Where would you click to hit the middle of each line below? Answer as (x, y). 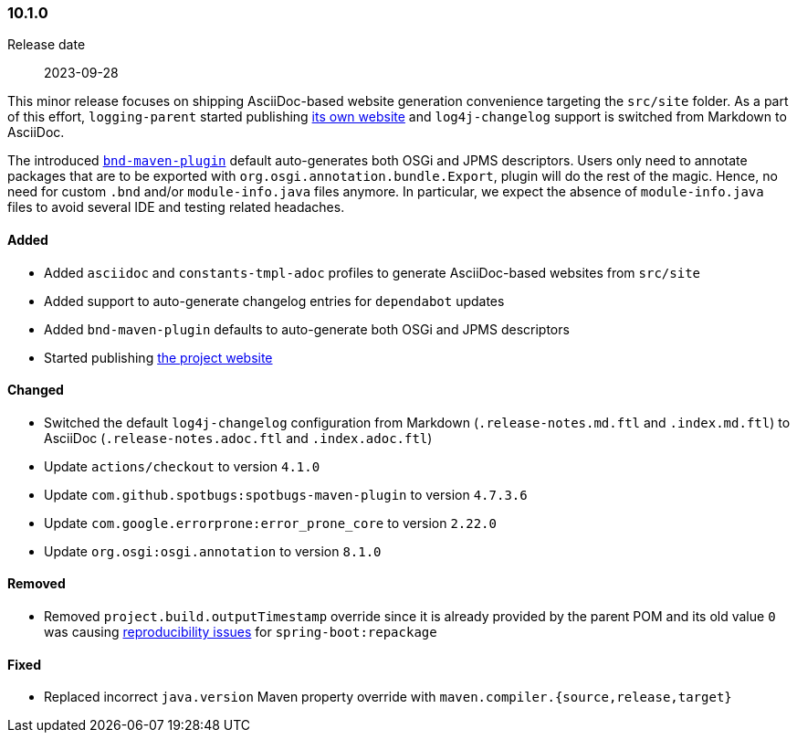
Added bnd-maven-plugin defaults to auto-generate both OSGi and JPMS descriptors (307, 329)
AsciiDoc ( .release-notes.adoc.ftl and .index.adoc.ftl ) (238, 438)
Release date (47, 45)
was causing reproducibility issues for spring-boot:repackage (241, 632)
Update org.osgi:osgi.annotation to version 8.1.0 (213, 551)
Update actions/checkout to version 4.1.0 (182, 466)
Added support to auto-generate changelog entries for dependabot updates (274, 301)
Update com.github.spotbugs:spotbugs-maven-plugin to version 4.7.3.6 (286, 494)
